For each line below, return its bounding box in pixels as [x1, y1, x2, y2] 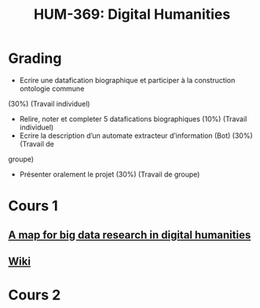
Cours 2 [8, 286, 61, 304]
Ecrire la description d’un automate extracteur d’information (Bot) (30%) [19, 131, 253, 140]
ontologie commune [19, 84, 85, 93]
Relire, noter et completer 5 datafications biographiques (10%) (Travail [19, 114, 247, 123]
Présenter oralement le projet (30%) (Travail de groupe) [19, 169, 200, 179]
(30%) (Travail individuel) [8, 99, 90, 108]
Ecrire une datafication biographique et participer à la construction [19, 75, 236, 85]
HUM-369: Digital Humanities [33, 5, 231, 24]
